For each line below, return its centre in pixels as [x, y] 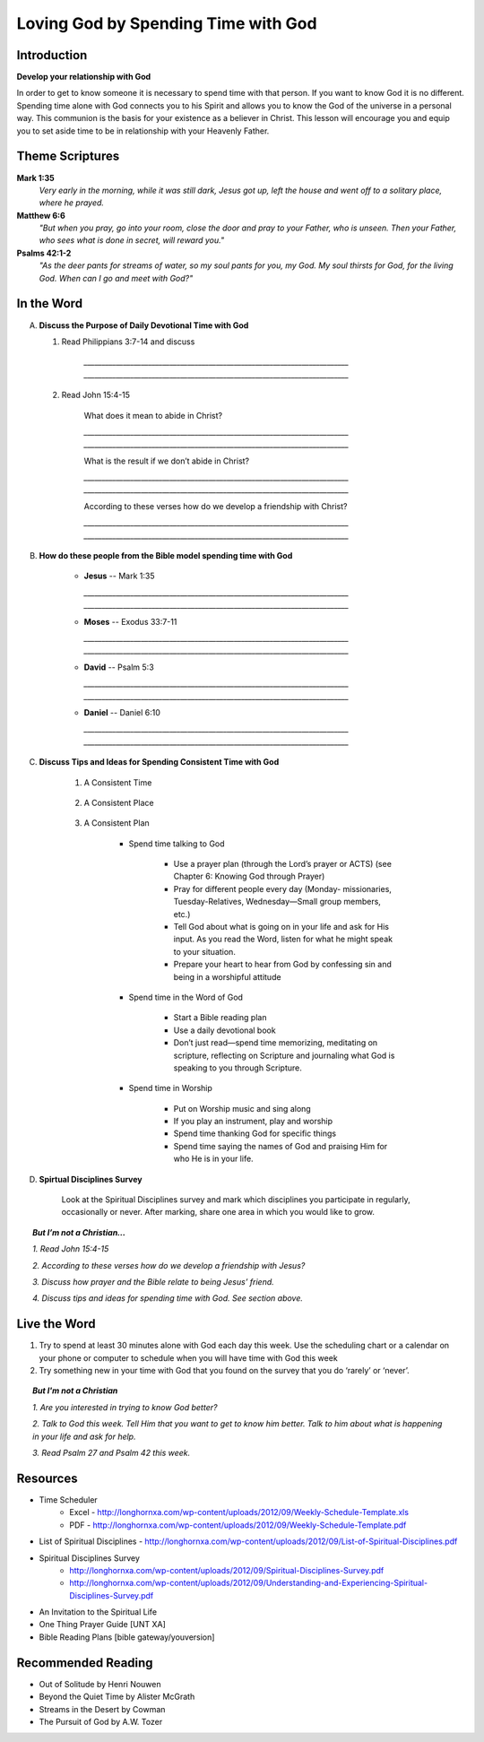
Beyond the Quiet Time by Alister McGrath [117, 1697]
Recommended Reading [85, 1663]
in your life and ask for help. [84, 1436]
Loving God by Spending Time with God [167, 23]
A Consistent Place [119, 802]
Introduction [52, 55]
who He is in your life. [214, 1159]
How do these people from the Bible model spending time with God [166, 556]
